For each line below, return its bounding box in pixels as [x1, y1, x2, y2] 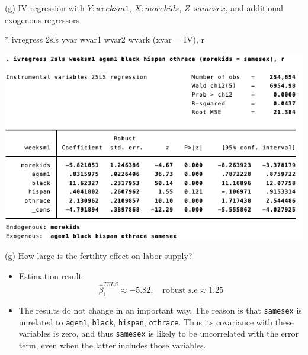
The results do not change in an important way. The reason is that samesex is [18, 304, 302, 316]
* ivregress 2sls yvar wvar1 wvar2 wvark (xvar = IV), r [5, 33, 204, 46]
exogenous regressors [5, 13, 80, 25]
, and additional [225, 2, 283, 14]
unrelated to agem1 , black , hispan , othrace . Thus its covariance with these [18, 315, 294, 328]
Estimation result [18, 270, 82, 282]
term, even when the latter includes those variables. [18, 339, 206, 351]
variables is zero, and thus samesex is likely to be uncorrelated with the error [18, 327, 299, 340]
